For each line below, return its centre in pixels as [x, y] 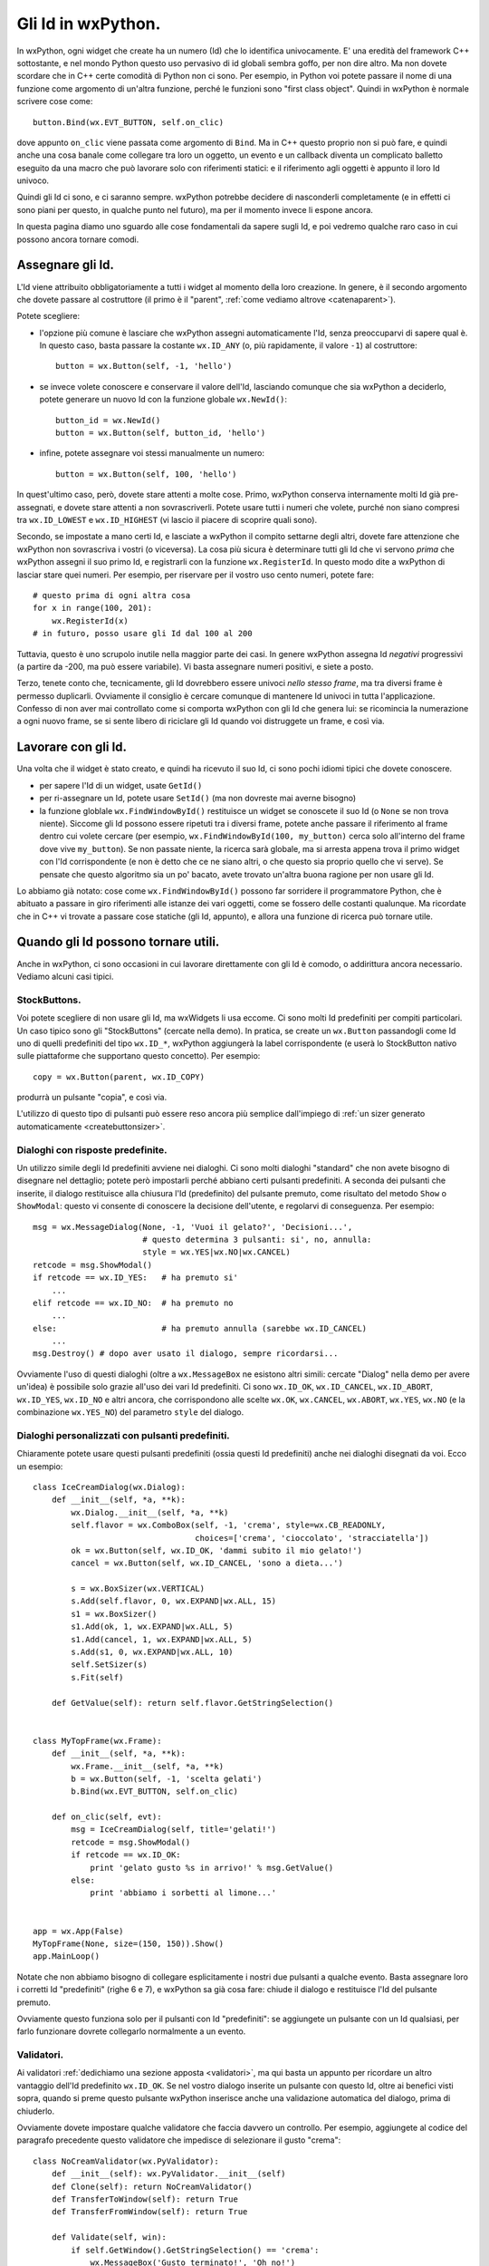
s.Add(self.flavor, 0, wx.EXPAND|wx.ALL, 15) [173, 1601]
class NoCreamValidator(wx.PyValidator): [126, 2161]
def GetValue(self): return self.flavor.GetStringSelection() [192, 1703]
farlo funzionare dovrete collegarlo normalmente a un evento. [131, 2031]
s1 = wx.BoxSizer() [114, 1614]
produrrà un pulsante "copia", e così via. [92, 1098]
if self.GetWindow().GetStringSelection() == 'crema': [195, 2250]
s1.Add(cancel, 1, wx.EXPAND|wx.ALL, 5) [162, 1639]
